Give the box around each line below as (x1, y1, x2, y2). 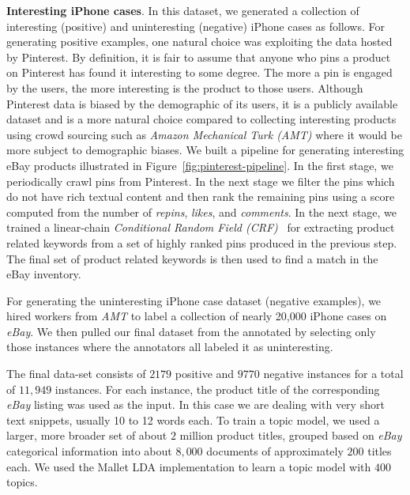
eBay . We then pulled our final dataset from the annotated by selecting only (6, 323, 376, 339)
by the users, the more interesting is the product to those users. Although (6, 79, 363, 96)
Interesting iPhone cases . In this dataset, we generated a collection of (6, 2, 359, 18)
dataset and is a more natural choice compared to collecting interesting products (6, 111, 397, 127)
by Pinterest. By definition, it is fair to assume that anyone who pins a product (6, 48, 391, 65)
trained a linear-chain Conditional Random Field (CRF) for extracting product (6, 219, 395, 236)
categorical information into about (6, 443, 172, 459)
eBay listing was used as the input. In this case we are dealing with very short (6, 396, 385, 413)
